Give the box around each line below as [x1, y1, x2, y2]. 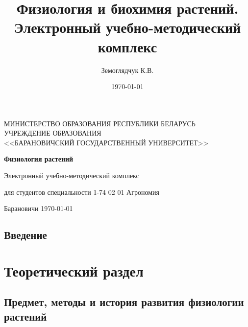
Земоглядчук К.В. [101, 65, 154, 75]
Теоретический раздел [4, 260, 144, 280]
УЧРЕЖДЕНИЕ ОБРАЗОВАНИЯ [4, 128, 101, 138]
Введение [4, 227, 47, 242]
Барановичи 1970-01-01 [4, 203, 73, 213]
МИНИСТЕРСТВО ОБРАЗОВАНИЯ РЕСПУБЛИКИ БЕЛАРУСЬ [4, 118, 196, 128]
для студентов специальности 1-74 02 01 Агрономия [4, 187, 159, 197]
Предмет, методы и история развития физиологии [4, 294, 244, 309]
